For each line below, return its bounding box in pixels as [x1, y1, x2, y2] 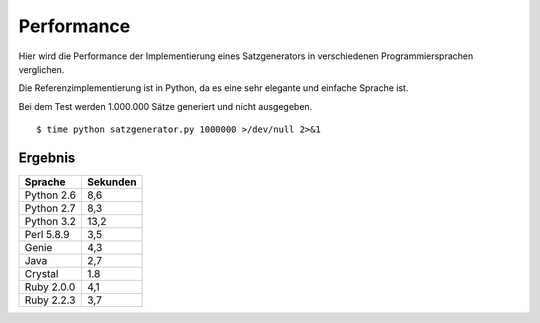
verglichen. [18, 63, 65, 75]
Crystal [24, 267, 59, 281]
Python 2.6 [24, 188, 77, 202]
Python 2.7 [24, 201, 76, 215]
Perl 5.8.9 [24, 228, 70, 242]
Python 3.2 [24, 215, 77, 229]
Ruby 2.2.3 [24, 293, 76, 307]
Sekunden [86, 175, 137, 189]
